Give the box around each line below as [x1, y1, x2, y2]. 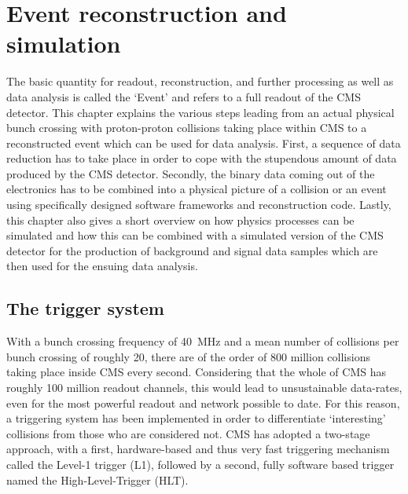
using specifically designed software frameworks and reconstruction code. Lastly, [6, 196, 391, 213]
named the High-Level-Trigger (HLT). [6, 471, 189, 488]
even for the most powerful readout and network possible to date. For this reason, [6, 394, 400, 411]
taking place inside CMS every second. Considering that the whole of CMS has [6, 364, 386, 380]
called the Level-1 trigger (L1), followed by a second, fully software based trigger [6, 456, 395, 472]
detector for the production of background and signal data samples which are [6, 242, 378, 258]
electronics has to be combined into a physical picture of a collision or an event [6, 181, 387, 197]
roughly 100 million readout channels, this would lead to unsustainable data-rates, [6, 379, 402, 396]
